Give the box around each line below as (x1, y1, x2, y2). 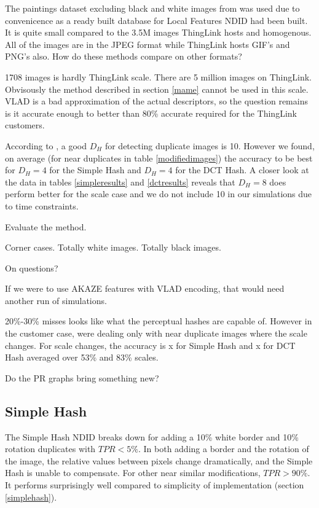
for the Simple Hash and (49, 163, 141, 176)
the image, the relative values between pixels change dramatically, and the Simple (5, 454, 313, 467)
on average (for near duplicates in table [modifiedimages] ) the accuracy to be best (5, 151, 313, 164)
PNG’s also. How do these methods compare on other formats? (5, 50, 242, 63)
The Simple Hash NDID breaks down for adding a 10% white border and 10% (5, 430, 299, 443)
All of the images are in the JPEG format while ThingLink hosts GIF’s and (5, 37, 290, 50)
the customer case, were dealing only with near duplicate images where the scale (5, 327, 307, 340)
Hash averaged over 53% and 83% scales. (5, 351, 159, 364)
